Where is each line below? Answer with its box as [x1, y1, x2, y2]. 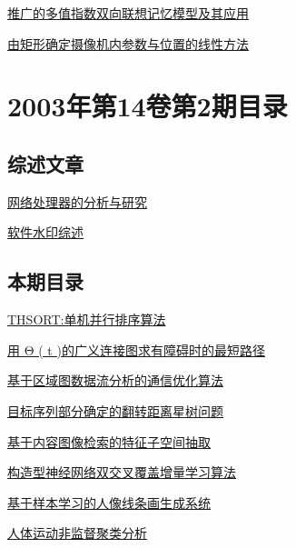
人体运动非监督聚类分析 [7, 523, 147, 543]
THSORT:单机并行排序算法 [7, 310, 166, 329]
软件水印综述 [7, 223, 84, 242]
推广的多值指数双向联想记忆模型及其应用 [7, 4, 249, 22]
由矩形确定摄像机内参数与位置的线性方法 [7, 34, 249, 53]
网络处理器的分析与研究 [7, 192, 147, 211]
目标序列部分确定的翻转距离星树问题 [7, 401, 223, 420]
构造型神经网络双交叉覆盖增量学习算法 [7, 463, 236, 482]
